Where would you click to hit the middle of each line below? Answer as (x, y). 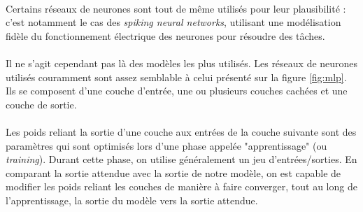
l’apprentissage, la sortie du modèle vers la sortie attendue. (132, 200)
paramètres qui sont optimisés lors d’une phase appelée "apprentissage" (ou (166, 145)
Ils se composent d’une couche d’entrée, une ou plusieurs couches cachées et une (177, 91)
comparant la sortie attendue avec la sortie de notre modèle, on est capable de (173, 172)
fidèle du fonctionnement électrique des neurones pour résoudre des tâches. (165, 35)
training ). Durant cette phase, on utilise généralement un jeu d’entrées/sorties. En (181, 159)
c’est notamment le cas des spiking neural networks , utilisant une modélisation (173, 22)
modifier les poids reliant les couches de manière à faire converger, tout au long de (181, 186)
